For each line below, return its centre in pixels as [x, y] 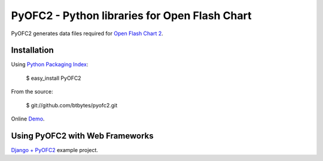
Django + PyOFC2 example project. [55, 150]
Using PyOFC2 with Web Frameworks [82, 136]
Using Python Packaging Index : [50, 64]
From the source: [32, 92]
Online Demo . [28, 119]
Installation [32, 50]
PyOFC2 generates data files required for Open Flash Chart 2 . [87, 33]
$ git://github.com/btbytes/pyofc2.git [72, 105]
